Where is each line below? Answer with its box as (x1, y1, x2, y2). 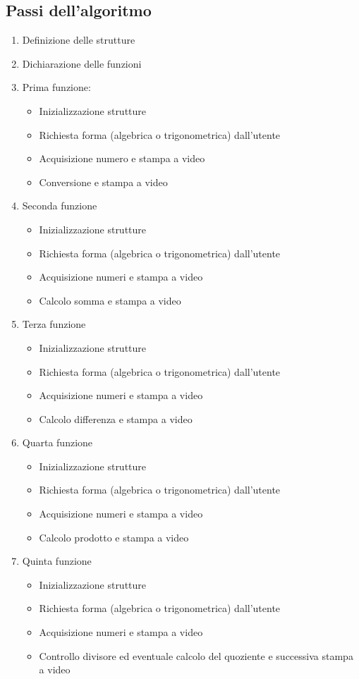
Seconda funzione (22, 198, 97, 213)
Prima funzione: (22, 80, 91, 94)
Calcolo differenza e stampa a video (39, 411, 193, 426)
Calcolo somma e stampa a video (39, 293, 181, 307)
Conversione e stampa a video (39, 174, 168, 189)
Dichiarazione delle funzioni (22, 56, 142, 71)
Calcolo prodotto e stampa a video (39, 530, 189, 544)
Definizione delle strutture (22, 32, 135, 47)
